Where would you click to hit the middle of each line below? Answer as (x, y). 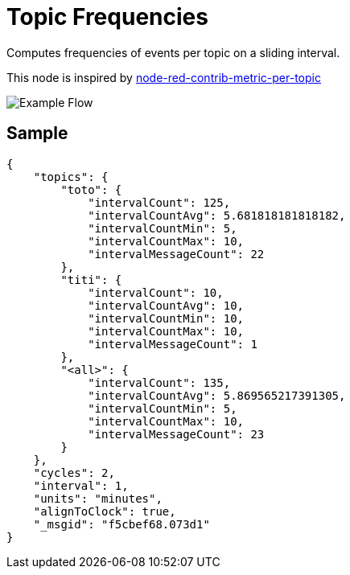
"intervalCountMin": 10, (166, 318)
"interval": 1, (81, 485)
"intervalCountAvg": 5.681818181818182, (217, 215)
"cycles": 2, (74, 472)
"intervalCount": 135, (159, 382)
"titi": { (91, 279)
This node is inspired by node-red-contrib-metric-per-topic (164, 77)
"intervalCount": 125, (159, 202)
